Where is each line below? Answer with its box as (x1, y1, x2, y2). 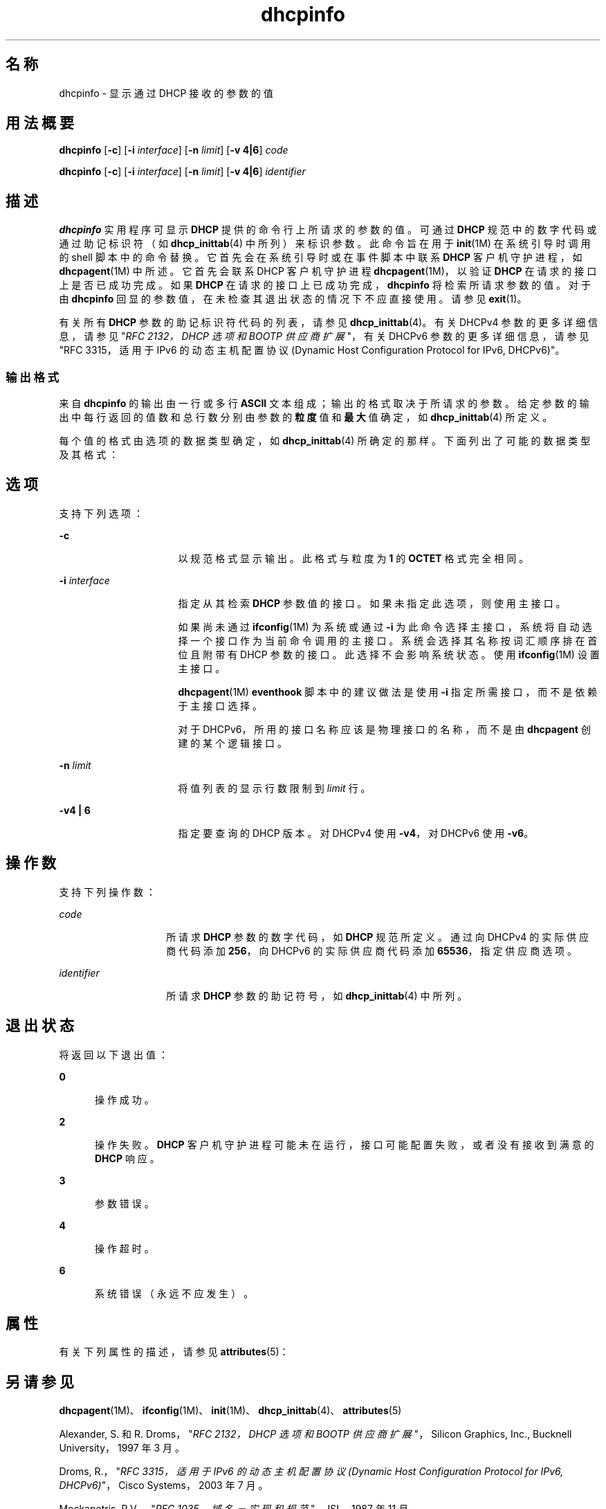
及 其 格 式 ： (59, 449, 119, 461)
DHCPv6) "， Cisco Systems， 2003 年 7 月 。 (59, 1479, 268, 1492)
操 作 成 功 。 (95, 1093, 154, 1105)
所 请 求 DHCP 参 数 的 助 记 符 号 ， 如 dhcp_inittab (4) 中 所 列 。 (166, 989, 468, 1002)
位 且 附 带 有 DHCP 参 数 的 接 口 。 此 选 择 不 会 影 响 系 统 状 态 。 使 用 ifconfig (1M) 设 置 (178, 648, 600, 660)
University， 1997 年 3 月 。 (59, 1442, 185, 1454)
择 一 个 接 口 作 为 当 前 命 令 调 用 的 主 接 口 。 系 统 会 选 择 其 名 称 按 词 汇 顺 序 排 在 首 (178, 634, 598, 647)
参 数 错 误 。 (95, 1197, 154, 1209)
